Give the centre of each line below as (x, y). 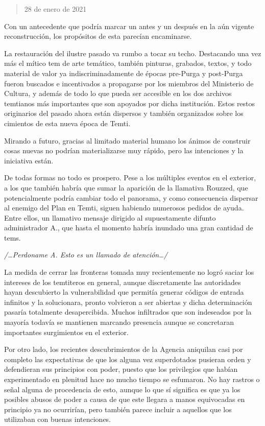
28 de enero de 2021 (55, 9)
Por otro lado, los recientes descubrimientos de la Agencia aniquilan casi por (124, 349)
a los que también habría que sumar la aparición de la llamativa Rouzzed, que (126, 187)
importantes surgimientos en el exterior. (66, 332)
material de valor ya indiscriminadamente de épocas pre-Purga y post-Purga (124, 73)
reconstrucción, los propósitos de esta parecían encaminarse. (98, 36)
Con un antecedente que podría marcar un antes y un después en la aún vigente (129, 26)
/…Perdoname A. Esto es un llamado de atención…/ (86, 255)
